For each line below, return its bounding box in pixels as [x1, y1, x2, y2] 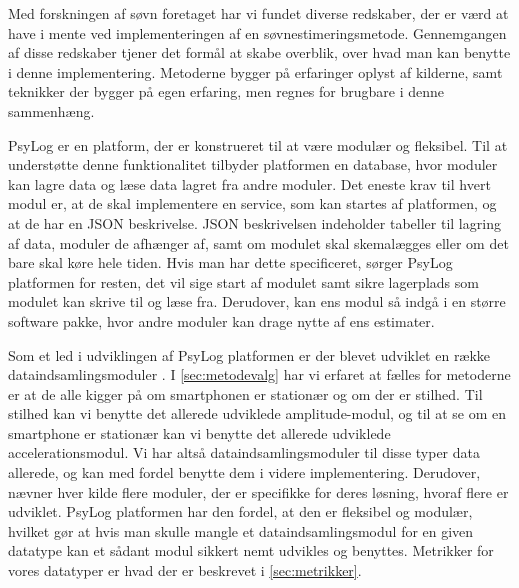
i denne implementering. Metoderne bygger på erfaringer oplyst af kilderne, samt [8, 61, 503, 82]
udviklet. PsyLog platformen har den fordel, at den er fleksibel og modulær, [8, 501, 473, 522]
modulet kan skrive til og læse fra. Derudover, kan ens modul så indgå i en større [8, 291, 506, 312]
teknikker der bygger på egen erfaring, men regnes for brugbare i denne [8, 81, 445, 102]
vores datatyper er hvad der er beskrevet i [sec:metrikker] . [8, 560, 362, 581]
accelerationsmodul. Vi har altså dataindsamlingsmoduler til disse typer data [8, 442, 480, 463]
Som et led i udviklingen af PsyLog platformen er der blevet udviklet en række [8, 344, 491, 365]
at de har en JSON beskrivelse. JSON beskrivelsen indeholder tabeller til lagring [8, 212, 501, 233]
